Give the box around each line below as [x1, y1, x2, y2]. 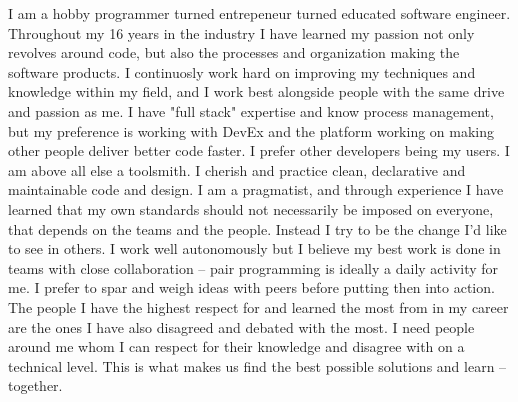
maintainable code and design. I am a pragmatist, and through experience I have [8, 179, 504, 200]
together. [8, 375, 63, 396]
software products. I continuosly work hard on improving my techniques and [8, 61, 476, 82]
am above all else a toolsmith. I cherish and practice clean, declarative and [8, 159, 466, 180]
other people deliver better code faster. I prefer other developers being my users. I [8, 140, 510, 161]
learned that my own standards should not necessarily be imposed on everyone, [8, 198, 494, 219]
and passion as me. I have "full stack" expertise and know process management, [8, 100, 494, 121]
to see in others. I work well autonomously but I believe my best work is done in [8, 238, 501, 259]
